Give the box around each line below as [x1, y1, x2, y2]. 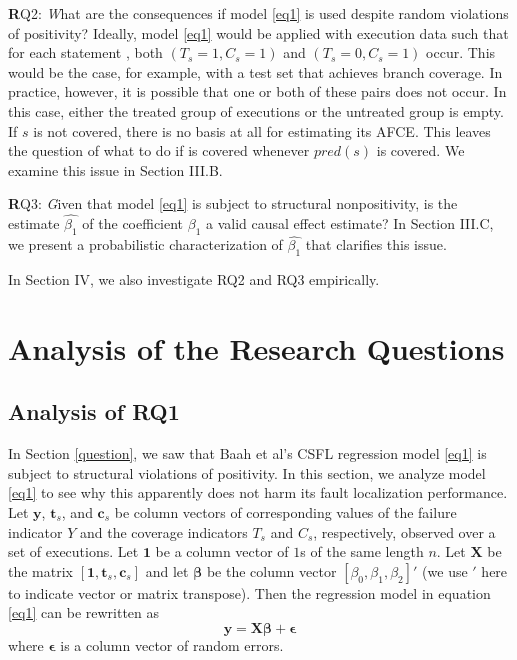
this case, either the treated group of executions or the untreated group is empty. [8, 100, 504, 121]
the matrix [8, 560, 73, 581]
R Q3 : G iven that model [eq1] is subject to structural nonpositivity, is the [8, 193, 458, 214]
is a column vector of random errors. [60, 634, 284, 655]
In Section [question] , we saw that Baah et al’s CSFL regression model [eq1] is [8, 443, 487, 464]
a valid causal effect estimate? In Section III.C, [206, 213, 494, 234]
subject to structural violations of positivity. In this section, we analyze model [8, 462, 486, 483]
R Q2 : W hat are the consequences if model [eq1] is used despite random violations [8, 3, 509, 23]
